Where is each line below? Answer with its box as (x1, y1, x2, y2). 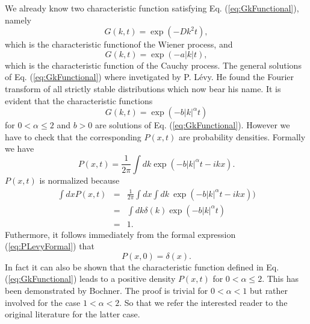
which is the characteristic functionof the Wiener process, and (5, 38, 233, 51)
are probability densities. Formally (178, 130, 306, 143)
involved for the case (5, 296, 81, 308)
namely (5, 13, 31, 26)
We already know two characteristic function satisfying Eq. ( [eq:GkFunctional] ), (5, 2, 299, 14)
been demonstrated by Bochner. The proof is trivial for (5, 284, 208, 296)
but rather (249, 284, 288, 296)
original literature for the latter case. (5, 308, 140, 320)
